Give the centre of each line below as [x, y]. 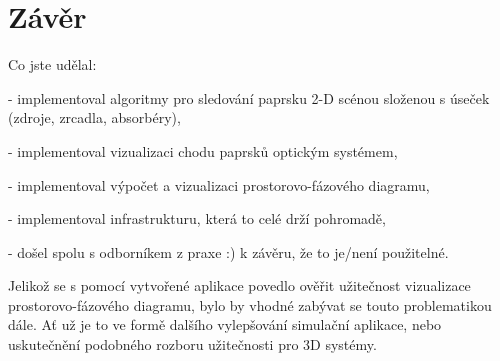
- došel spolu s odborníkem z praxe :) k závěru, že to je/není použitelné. [228, 251]
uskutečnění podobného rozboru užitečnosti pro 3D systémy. [192, 344]
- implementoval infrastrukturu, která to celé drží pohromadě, [197, 218]
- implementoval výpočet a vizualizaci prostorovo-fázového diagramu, [219, 184]
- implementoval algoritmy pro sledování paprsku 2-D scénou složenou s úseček [249, 97]
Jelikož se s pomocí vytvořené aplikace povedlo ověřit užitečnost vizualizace [239, 285]
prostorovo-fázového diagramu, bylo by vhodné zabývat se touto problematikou [250, 304]
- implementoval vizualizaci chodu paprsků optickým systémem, [203, 150]
